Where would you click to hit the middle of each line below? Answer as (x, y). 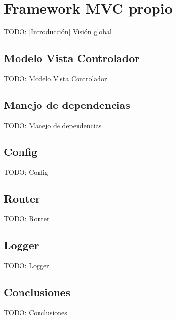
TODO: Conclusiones (36, 312)
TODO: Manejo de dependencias (53, 125)
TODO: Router (27, 219)
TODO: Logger (27, 266)
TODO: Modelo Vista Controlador (56, 78)
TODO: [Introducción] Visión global (58, 32)
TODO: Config (26, 172)
